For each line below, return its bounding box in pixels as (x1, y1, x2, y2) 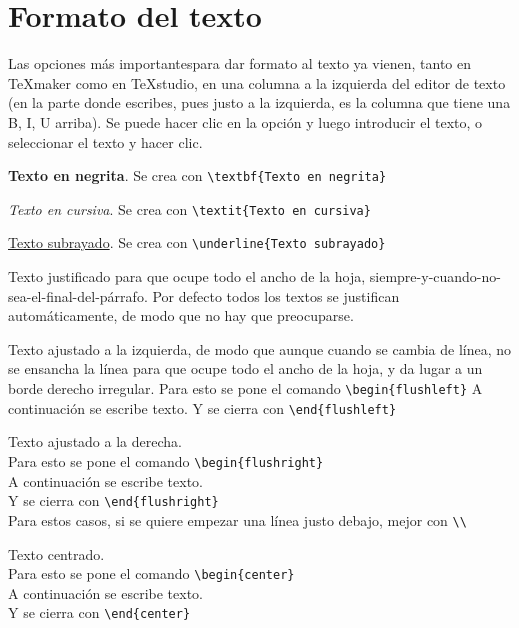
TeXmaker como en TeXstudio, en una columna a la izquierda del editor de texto (8, 72, 506, 93)
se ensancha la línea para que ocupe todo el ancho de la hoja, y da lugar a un (8, 358, 483, 379)
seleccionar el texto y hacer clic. (8, 131, 203, 152)
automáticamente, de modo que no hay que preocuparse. (8, 305, 354, 326)
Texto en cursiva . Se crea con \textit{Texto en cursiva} (8, 198, 371, 219)
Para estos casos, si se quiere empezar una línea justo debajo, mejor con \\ (8, 509, 467, 530)
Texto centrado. (8, 543, 105, 564)
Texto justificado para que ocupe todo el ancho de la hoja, (8, 266, 366, 287)
